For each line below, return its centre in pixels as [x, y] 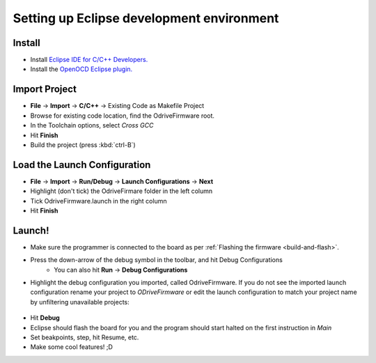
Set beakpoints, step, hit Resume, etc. [85, 337]
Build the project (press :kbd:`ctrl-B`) [83, 145]
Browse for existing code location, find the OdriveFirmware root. [123, 116]
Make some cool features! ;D [71, 347]
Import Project [45, 90]
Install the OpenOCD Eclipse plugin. [81, 69]
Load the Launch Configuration [82, 165]
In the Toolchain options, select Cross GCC [92, 125]
